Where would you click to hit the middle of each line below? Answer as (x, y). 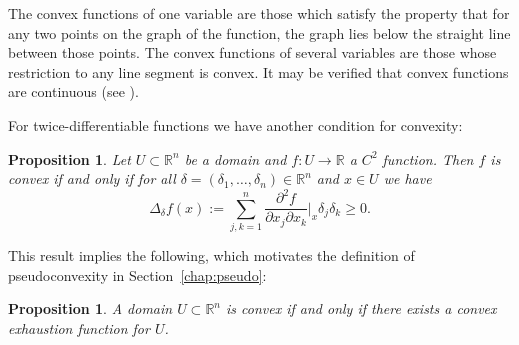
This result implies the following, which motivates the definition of (211, 255)
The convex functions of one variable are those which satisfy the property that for (259, 13)
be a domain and (235, 158)
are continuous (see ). (73, 91)
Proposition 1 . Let (69, 158)
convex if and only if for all (92, 178)
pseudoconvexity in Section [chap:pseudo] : (137, 274)
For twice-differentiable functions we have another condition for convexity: (235, 124)
